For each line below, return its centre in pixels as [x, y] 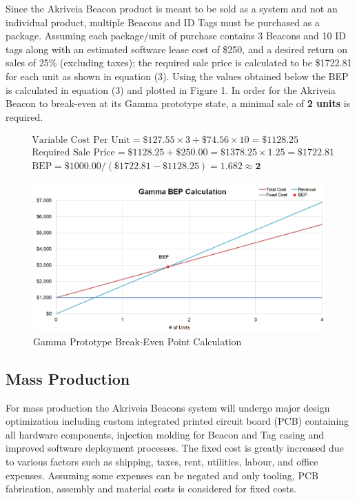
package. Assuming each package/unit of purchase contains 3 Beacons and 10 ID [176, 36]
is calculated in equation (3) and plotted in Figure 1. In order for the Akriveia [171, 89]
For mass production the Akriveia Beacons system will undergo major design [168, 407]
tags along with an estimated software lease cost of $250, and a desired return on [177, 49]
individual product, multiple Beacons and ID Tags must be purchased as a [163, 22]
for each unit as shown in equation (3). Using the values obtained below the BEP [177, 76]
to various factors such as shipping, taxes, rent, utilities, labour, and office [162, 462]
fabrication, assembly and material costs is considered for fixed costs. [151, 489]
